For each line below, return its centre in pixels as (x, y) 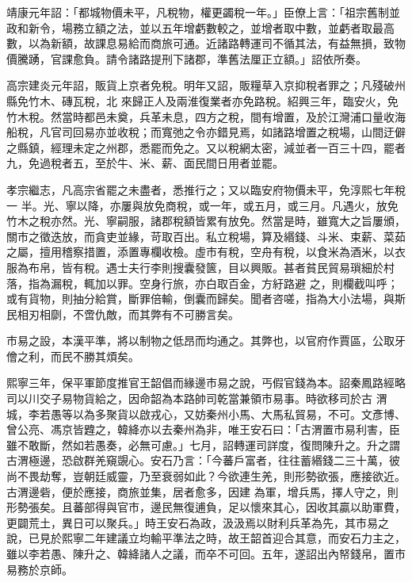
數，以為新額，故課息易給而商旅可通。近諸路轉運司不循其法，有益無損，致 (200, 43)
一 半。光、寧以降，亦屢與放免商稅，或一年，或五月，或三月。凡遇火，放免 (202, 205)
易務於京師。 (40, 569)
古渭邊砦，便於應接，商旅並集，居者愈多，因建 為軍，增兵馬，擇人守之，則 (202, 491)
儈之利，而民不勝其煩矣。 (73, 356)
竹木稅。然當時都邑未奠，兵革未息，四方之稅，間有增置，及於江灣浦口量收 (200, 116)
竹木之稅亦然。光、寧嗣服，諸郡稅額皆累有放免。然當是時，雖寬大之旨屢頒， (206, 221)
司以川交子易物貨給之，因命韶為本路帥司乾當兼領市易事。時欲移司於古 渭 (197, 398)
